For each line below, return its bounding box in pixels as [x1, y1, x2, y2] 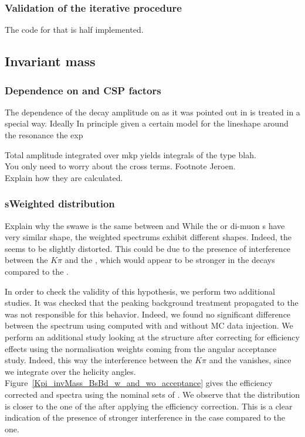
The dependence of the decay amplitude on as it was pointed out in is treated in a [5, 105, 300, 118]
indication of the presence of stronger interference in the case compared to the [5, 411, 285, 424]
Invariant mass [5, 52, 96, 70]
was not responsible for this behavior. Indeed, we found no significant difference [5, 308, 291, 320]
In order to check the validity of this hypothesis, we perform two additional [5, 285, 275, 297]
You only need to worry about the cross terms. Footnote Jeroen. [5, 160, 236, 172]
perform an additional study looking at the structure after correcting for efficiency [5, 330, 300, 343]
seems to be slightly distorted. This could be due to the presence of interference [5, 242, 291, 254]
